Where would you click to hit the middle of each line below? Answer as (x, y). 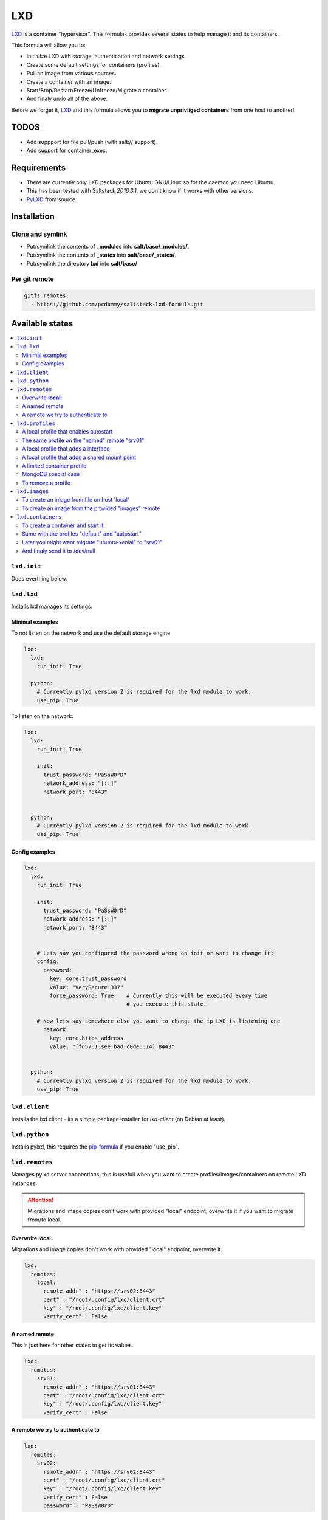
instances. (24, 1183)
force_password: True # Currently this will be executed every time (159, 995)
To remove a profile (46, 483)
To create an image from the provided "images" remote (91, 508)
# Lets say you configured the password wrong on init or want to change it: (155, 953)
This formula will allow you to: (49, 45)
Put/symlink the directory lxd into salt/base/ (82, 263)
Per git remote (32, 279)
